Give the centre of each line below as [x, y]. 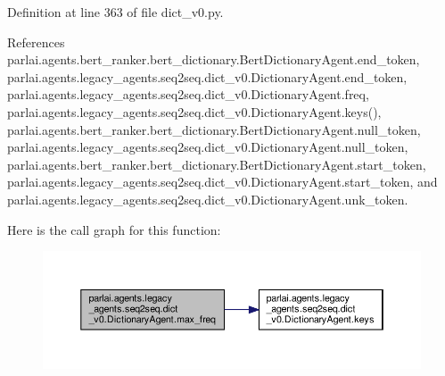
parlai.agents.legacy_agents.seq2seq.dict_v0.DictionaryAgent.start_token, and [222, 182]
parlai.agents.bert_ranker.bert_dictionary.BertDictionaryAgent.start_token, [217, 164]
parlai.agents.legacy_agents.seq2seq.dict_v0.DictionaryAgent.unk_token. [208, 199]
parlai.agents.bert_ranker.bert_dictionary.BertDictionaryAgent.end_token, [214, 59]
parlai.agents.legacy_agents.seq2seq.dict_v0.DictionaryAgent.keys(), [194, 111]
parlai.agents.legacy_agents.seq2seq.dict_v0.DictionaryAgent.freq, [188, 94]
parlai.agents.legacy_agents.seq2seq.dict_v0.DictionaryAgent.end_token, [207, 76]
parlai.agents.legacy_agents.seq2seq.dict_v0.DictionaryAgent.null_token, [208, 147]
